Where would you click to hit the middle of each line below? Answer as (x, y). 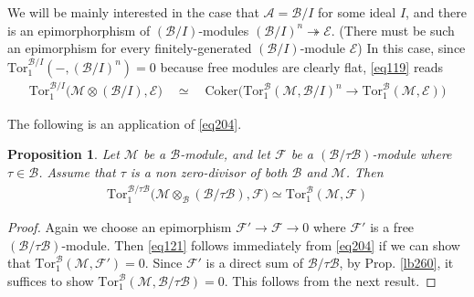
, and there (437, 12)
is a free (392, 227)
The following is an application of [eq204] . (125, 123)
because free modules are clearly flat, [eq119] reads (301, 66)
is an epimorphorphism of (79, 30)
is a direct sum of (254, 263)
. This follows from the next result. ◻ (330, 281)
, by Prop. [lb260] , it (396, 263)
